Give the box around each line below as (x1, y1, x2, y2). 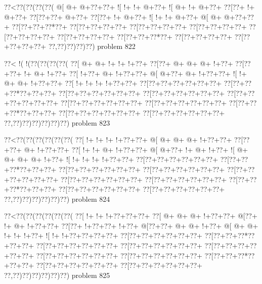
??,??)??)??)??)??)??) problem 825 (4, 269, 110, 280)
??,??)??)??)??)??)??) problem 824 (4, 193, 110, 204)
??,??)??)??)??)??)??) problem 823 (4, 117, 110, 128)
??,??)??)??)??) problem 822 (48, 41, 136, 51)
